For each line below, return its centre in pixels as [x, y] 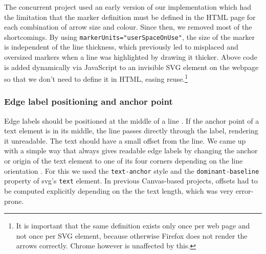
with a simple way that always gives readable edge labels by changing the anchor [131, 151]
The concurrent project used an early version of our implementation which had [128, 7]
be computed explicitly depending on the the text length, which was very [119, 190]
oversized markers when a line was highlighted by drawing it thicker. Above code [131, 57]
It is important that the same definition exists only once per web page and [133, 226]
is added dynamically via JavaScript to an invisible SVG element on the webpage [131, 67]
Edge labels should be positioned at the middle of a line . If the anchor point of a [132, 120]
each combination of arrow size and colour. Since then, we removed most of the [128, 27]
